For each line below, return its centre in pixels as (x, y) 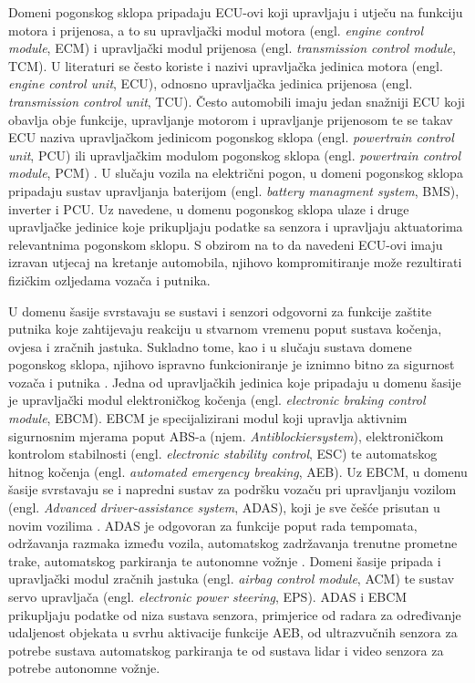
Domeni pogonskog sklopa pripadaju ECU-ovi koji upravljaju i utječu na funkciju (236, 12)
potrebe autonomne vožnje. (84, 668)
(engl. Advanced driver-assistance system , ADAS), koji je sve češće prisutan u (224, 507)
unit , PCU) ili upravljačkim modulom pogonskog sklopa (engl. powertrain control (235, 155)
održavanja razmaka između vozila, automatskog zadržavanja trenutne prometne (233, 543)
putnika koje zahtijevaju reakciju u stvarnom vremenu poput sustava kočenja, (225, 329)
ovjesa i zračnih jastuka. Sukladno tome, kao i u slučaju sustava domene (210, 346)
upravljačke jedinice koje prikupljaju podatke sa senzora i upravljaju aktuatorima (236, 227)
